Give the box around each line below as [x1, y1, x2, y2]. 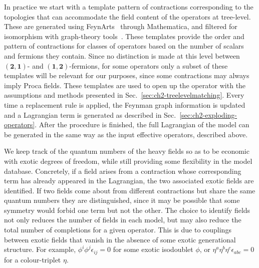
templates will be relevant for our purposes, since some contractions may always [4, 70, 249, 81]
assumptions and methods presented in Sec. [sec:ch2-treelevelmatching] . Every [4, 90, 244, 100]
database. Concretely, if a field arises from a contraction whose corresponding [4, 165, 241, 176]
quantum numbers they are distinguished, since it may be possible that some [4, 195, 240, 205]
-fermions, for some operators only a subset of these [69, 60, 228, 71]
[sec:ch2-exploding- [179, 109, 237, 120]
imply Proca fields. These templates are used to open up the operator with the [4, 80, 246, 90]
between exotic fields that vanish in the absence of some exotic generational [4, 234, 236, 244]
